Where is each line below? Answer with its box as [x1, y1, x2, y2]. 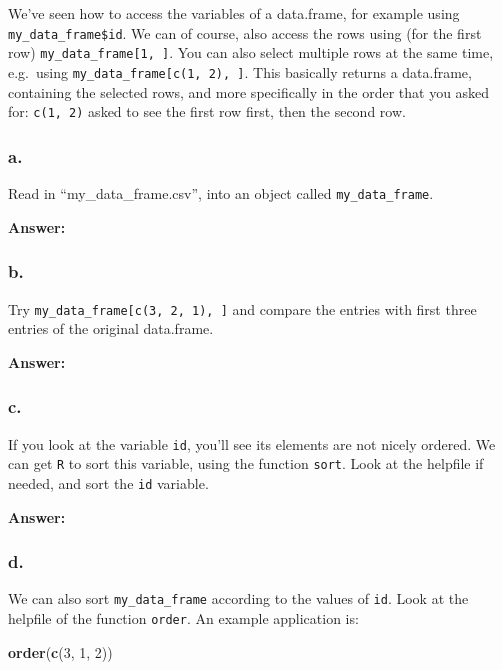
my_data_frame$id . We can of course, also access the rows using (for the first [8, 22, 482, 43]
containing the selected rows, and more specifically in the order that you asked [8, 81, 490, 102]
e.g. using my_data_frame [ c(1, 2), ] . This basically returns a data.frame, [8, 61, 472, 82]
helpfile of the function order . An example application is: [8, 608, 359, 628]
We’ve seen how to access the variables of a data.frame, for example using [8, 3, 460, 23]
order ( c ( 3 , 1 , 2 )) [8, 641, 113, 662]
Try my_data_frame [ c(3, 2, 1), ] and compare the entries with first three [8, 298, 477, 319]
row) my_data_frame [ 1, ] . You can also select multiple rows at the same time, [8, 42, 494, 63]
